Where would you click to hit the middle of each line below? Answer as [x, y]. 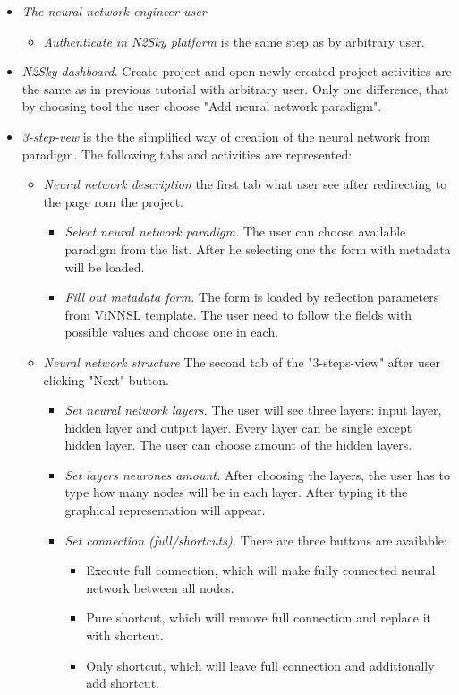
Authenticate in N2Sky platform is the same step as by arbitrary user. [234, 41]
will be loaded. [105, 266]
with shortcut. [125, 635]
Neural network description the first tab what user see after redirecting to [245, 184]
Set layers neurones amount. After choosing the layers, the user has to [257, 474]
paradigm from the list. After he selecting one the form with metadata [258, 249]
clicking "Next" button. [106, 379]
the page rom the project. [114, 201]
